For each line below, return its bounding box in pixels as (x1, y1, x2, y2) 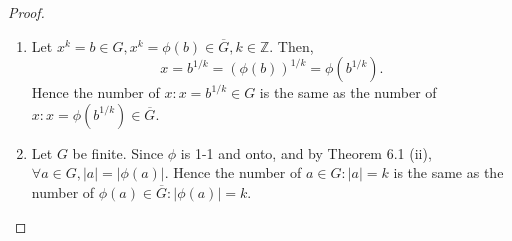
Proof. (8, 2, 45, 22)
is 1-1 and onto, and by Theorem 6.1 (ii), (180, 142, 432, 163)
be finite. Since (72, 142, 164, 163)
